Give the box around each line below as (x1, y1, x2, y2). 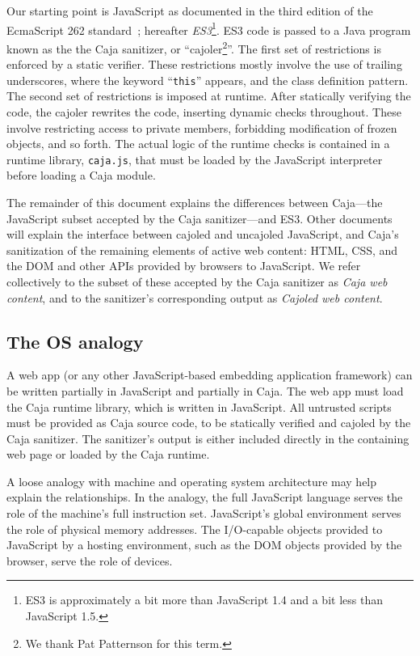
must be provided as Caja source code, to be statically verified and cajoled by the (6, 414, 411, 431)
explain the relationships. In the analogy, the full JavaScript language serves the (6, 489, 403, 506)
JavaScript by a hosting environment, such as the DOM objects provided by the (6, 536, 402, 553)
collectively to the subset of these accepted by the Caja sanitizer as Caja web (6, 273, 388, 290)
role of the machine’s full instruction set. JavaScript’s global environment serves (6, 505, 401, 522)
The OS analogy (6, 328, 144, 353)
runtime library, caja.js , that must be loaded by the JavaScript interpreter (6, 150, 383, 167)
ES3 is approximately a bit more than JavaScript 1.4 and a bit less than (25, 591, 383, 608)
